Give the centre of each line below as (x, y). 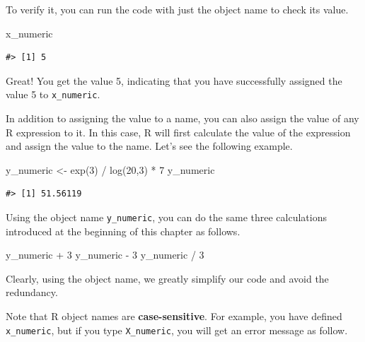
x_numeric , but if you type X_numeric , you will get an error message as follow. (177, 330)
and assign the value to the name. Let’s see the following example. (149, 146)
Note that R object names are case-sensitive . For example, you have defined (174, 316)
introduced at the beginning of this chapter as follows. (123, 231)
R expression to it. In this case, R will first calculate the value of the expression (178, 132)
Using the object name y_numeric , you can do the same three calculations (166, 217)
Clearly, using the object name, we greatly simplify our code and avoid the (167, 278)
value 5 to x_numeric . (53, 94)
